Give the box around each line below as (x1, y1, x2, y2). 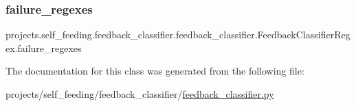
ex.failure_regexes (5, 40, 82, 55)
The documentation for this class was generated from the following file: (5, 64, 304, 78)
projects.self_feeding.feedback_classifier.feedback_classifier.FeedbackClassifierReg (5, 27, 351, 42)
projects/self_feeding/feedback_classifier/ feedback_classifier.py (5, 87, 274, 101)
